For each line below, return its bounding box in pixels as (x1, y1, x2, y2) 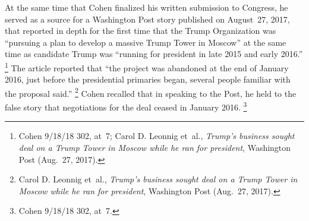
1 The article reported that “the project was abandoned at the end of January (5, 59, 289, 74)
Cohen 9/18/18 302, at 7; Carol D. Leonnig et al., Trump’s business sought (18, 130, 295, 142)
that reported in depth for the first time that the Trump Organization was (5, 24, 276, 37)
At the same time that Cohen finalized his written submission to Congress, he (5, 1, 288, 13)
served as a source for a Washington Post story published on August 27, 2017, (5, 12, 290, 25)
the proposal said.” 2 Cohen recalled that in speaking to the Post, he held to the (5, 85, 297, 99)
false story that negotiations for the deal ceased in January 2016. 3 (5, 99, 247, 113)
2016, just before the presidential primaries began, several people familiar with (5, 73, 291, 86)
